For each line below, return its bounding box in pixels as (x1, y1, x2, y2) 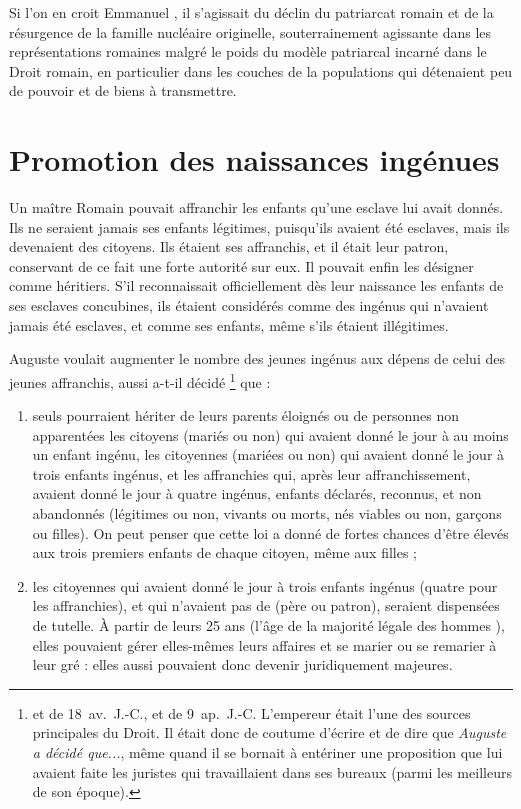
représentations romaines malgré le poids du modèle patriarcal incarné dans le (9, 41, 487, 62)
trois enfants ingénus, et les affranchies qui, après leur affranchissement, (32, 463, 471, 484)
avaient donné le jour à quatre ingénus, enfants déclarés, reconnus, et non (32, 483, 482, 504)
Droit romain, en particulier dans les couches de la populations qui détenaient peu (9, 60, 513, 81)
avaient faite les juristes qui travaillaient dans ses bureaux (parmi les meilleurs (32, 761, 512, 782)
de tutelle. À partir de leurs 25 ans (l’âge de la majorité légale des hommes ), (32, 615, 505, 636)
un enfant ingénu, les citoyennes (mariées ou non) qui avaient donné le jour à (32, 444, 505, 465)
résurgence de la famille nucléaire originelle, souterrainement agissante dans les (9, 21, 492, 42)
